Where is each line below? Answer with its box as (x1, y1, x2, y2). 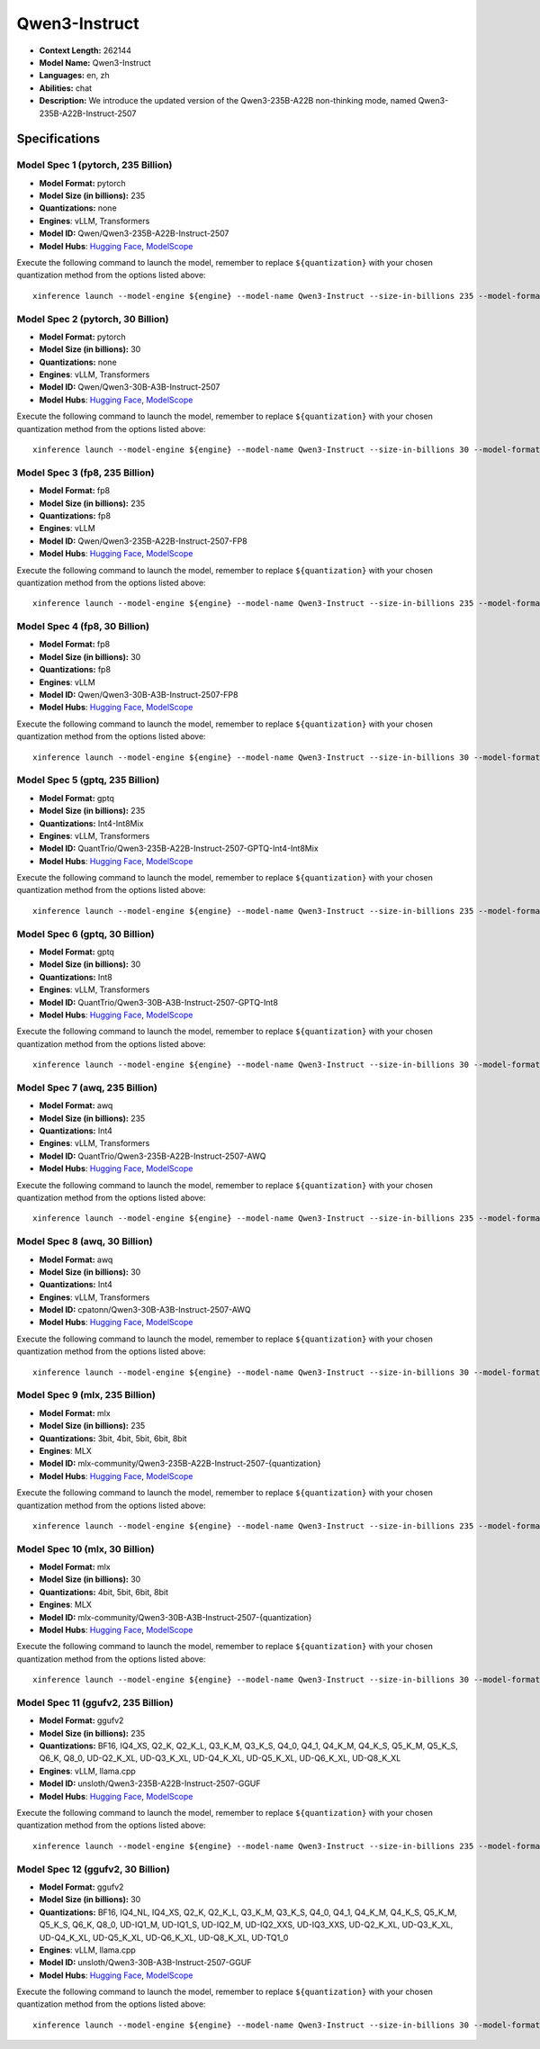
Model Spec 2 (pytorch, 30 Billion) (16, 312, 169, 325)
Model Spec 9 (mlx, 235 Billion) (16, 1389, 157, 1402)
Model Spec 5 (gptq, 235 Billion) (16, 774, 160, 787)
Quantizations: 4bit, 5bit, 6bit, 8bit (39, 1586, 168, 1597)
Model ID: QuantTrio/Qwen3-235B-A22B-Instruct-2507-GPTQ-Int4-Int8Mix (39, 843, 319, 854)
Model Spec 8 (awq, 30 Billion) (16, 1235, 153, 1248)
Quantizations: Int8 (39, 971, 112, 982)
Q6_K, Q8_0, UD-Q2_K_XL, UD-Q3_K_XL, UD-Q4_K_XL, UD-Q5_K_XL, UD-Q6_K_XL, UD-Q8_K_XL (39, 1753, 401, 1764)
